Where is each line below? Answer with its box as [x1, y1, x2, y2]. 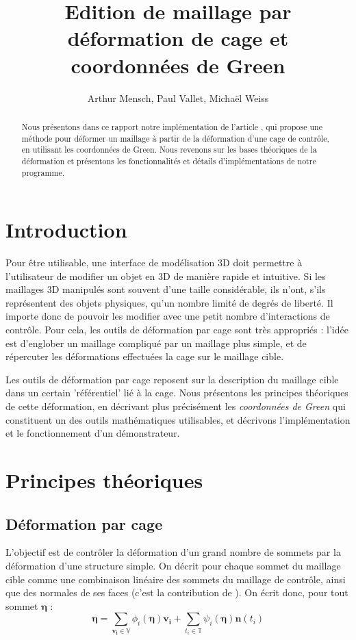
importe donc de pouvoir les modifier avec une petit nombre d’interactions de [5, 309, 330, 323]
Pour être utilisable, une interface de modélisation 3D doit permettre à [5, 255, 303, 270]
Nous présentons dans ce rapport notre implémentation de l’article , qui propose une [21, 120, 322, 132]
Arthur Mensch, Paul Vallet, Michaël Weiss [87, 90, 269, 105]
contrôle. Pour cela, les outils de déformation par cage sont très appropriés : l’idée [5, 322, 348, 337]
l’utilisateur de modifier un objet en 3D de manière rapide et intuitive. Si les [5, 268, 326, 283]
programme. [21, 166, 64, 178]
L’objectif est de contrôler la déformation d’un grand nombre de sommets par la [5, 545, 341, 559]
